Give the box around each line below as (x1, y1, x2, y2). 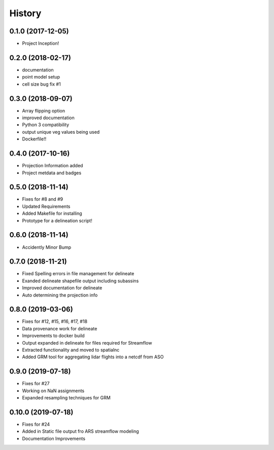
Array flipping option (22, 107, 65, 114)
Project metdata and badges (22, 170, 82, 176)
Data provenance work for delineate (22, 325, 97, 331)
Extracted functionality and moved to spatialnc (22, 347, 120, 353)
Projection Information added (22, 163, 83, 169)
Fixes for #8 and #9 (22, 196, 63, 202)
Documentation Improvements (22, 435, 86, 441)
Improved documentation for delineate (22, 285, 102, 291)
